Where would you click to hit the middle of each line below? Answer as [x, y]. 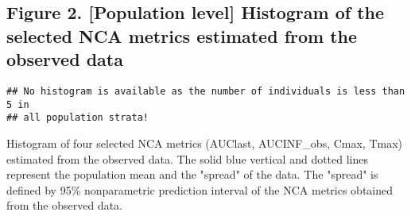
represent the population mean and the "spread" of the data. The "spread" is [192, 174]
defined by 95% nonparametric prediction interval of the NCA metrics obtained [200, 189]
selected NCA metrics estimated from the [182, 35]
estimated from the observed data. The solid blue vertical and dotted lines [188, 158]
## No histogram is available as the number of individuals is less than [206, 91]
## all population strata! [78, 118]
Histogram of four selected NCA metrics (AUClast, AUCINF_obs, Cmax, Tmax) [205, 143]
